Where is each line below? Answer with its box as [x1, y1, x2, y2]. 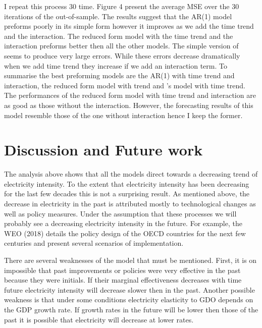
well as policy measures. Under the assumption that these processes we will [4, 208, 237, 218]
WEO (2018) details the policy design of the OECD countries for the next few [4, 228, 246, 238]
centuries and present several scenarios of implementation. [4, 238, 184, 248]
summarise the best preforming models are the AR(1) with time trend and [4, 70, 235, 81]
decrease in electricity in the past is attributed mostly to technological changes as [4, 198, 256, 209]
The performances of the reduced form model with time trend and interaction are [4, 90, 256, 100]
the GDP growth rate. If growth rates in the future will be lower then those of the [4, 304, 258, 314]
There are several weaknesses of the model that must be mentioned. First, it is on [4, 255, 257, 265]
